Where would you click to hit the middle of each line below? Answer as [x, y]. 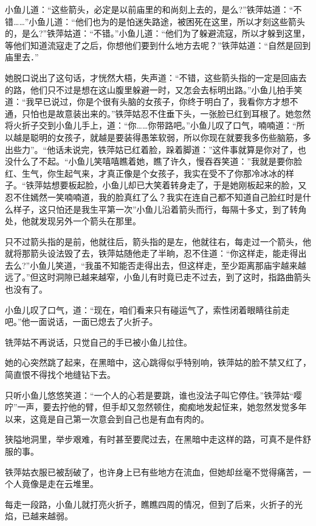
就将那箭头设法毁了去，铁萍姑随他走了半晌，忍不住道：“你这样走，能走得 [152, 253]
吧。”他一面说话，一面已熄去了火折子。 [81, 322]
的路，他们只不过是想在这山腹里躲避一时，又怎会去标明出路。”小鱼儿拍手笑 [154, 89]
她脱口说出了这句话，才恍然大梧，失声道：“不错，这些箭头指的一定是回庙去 [156, 77]
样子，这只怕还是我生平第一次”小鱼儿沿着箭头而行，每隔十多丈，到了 [151, 209]
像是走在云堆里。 [64, 484]
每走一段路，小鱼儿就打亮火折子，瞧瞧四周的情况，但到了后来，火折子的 [149, 504]
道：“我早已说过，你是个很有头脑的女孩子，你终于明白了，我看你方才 [143, 101]
